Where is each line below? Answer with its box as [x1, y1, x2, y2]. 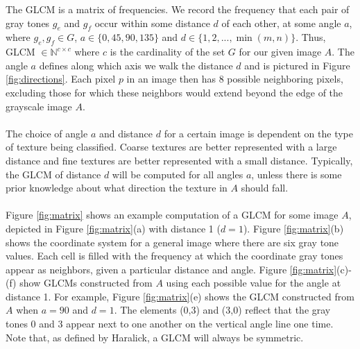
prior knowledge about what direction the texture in [6, 180, 228, 195]
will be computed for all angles [112, 167, 243, 181]
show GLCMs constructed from [19, 275, 153, 290]
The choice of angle [6, 126, 88, 140]
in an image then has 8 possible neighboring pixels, [126, 71, 343, 86]
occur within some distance [94, 15, 210, 30]
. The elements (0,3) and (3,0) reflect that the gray [114, 303, 331, 317]
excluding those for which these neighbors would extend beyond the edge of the [6, 85, 343, 99]
